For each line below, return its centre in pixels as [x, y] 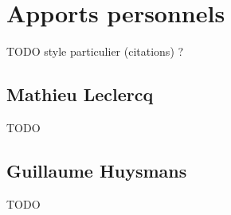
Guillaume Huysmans [97, 170]
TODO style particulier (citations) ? [95, 51]
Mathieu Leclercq [80, 94]
